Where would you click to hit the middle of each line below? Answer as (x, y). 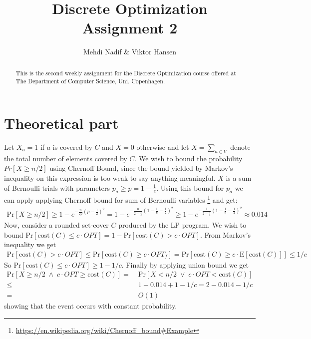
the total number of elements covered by (66, 158)
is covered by (72, 147)
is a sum (239, 177)
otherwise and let (163, 147)
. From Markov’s (226, 234)
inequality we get (30, 244)
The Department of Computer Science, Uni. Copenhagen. (90, 81)
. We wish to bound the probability (188, 158)
